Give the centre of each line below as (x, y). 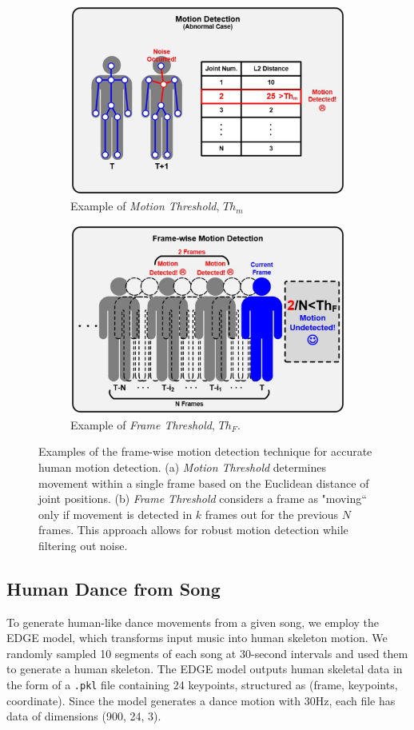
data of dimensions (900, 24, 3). (84, 716)
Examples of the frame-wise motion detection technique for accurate (205, 451)
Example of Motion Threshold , (145, 206)
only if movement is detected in (115, 514)
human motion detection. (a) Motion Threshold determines (183, 467)
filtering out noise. (83, 545)
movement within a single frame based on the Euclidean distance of (204, 483)
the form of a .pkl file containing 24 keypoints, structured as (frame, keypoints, (202, 685)
